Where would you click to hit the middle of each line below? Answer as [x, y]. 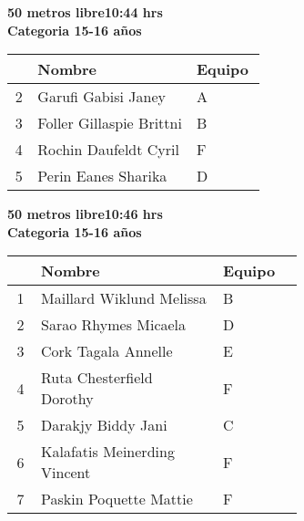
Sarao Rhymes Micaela [114, 325]
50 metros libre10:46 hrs [85, 214]
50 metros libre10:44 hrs [85, 12]
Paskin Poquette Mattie [117, 499]
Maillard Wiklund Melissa [124, 298]
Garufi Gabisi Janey [101, 97]
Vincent [66, 473]
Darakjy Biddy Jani [104, 425]
